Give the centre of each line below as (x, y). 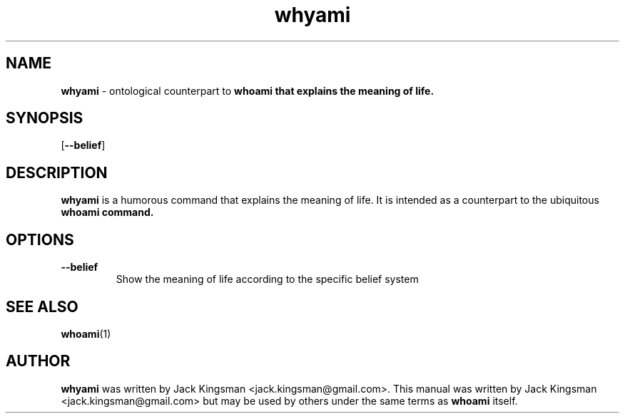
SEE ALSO (42, 306)
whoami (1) (86, 333)
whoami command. (107, 212)
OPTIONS (40, 239)
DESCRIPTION (57, 172)
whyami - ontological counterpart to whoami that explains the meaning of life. (248, 90)
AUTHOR (38, 361)
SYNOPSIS (45, 118)
